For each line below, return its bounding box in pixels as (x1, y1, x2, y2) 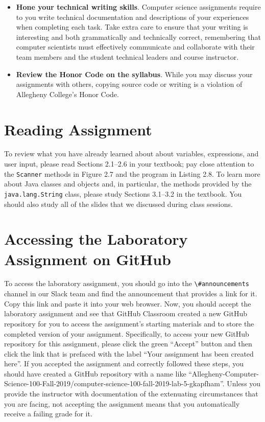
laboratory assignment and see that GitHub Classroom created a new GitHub (4, 308, 247, 319)
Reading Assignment (4, 119, 152, 139)
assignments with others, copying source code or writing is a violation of (16, 79, 243, 89)
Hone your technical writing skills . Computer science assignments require (16, 2, 261, 12)
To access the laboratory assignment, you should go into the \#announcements (4, 278, 249, 289)
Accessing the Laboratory (4, 228, 188, 249)
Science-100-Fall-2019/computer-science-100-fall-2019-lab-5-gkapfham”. (4, 378, 225, 389)
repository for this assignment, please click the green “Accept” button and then (4, 338, 252, 349)
